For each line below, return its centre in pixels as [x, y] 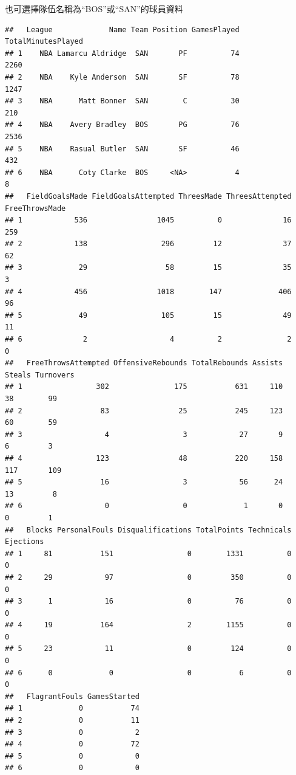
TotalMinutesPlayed [44, 42]
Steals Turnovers [40, 375]
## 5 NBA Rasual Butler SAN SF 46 [122, 149]
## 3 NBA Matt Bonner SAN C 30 [122, 101]
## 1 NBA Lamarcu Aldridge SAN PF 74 [122, 53]
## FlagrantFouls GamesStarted [72, 696]
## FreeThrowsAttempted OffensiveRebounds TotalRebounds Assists [144, 363]
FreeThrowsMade [35, 208]
